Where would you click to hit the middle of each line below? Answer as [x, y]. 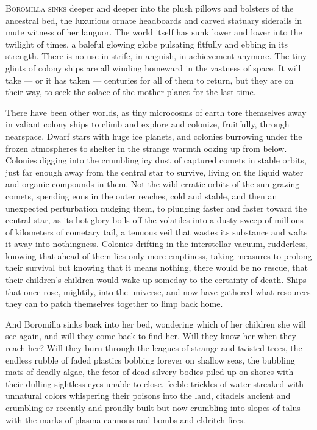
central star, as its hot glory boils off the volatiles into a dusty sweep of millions [155, 220]
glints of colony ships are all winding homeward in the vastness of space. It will [153, 67]
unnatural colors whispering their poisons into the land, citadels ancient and [148, 396]
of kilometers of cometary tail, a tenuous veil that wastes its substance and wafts [157, 231]
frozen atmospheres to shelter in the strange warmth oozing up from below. [146, 148]
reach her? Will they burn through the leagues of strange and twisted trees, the [154, 348]
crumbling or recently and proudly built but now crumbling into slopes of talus [153, 407]
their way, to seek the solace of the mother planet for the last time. [131, 92]
